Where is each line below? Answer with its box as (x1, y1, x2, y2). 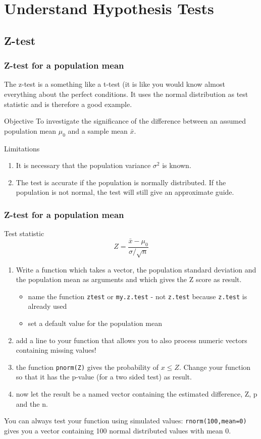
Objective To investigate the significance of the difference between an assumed (4, 116, 246, 126)
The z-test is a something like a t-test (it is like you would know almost (4, 79, 225, 89)
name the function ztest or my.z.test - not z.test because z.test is (28, 291, 247, 301)
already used (28, 301, 67, 311)
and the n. (16, 398, 48, 409)
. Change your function (179, 361, 251, 372)
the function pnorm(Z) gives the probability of (16, 361, 159, 372)
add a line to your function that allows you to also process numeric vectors (16, 335, 247, 345)
